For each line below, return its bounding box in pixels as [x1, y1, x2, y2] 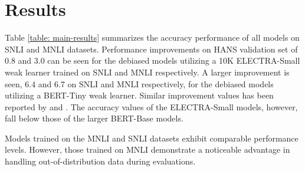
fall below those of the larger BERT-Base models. [5, 112, 183, 124]
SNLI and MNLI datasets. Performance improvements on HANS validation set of [5, 42, 298, 55]
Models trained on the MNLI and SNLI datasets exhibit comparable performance [5, 131, 299, 144]
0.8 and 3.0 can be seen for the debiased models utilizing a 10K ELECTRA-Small [5, 54, 300, 67]
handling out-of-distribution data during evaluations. [5, 155, 196, 167]
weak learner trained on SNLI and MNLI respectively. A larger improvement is [5, 65, 290, 78]
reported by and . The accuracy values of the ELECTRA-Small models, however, [5, 100, 298, 113]
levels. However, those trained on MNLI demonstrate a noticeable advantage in [5, 143, 290, 156]
